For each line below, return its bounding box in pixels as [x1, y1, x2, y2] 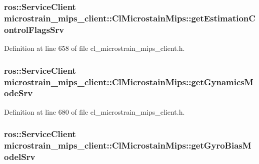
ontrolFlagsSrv [4, 23, 64, 35]
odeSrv [4, 87, 33, 99]
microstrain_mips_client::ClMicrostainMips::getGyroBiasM [4, 139, 251, 152]
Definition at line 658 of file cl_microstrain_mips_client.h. [4, 43, 185, 53]
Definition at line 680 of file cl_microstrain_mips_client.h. [4, 106, 185, 117]
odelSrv [4, 151, 35, 163]
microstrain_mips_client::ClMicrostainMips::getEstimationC [4, 11, 255, 24]
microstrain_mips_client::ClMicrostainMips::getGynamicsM [4, 75, 253, 88]
